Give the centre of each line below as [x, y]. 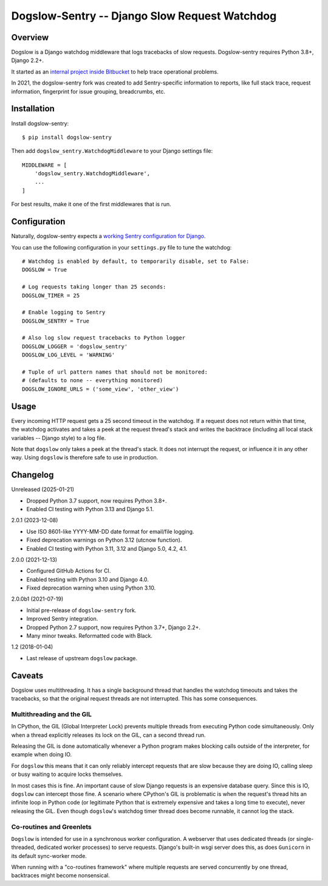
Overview [30, 37]
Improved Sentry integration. [62, 619]
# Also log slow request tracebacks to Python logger [104, 338]
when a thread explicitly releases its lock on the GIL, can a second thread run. [108, 735]
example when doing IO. [42, 755]
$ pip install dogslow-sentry [67, 137]
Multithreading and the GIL [52, 714]
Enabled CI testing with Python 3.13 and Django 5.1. [90, 509]
